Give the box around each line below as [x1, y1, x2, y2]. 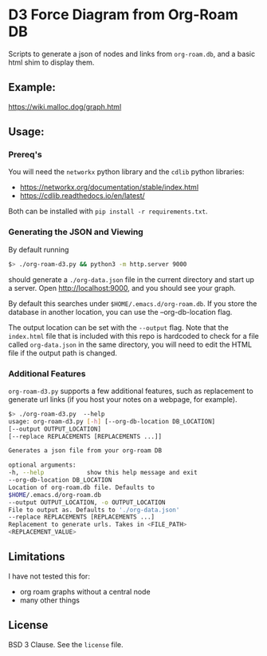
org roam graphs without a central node [19, 586, 151, 596]
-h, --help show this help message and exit [8, 469, 198, 477]
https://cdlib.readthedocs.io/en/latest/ [19, 191, 145, 201]
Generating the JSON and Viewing [8, 226, 143, 237]
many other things [19, 595, 80, 605]
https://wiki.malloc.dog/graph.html [8, 101, 122, 111]
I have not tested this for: [8, 571, 90, 581]
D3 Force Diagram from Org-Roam [8, 6, 239, 24]
